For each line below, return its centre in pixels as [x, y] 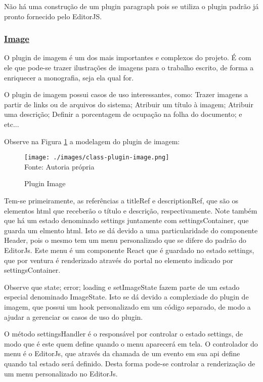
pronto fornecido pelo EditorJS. [53, 16]
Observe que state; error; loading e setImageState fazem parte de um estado [122, 287]
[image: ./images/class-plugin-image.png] [97, 158]
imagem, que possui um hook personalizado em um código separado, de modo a [127, 306]
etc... [12, 124]
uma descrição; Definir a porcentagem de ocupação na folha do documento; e [123, 114]
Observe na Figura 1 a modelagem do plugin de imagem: [92, 141]
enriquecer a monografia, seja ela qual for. [69, 77]
